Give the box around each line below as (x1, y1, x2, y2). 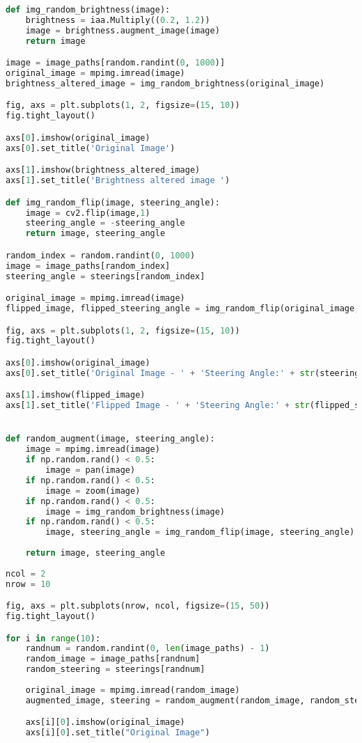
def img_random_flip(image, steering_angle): (6, 197, 220, 208)
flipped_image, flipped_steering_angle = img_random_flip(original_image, (6, 303, 360, 313)
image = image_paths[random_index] (6, 260, 171, 271)
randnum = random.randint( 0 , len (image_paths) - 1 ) (25, 643, 270, 654)
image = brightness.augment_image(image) (25, 25, 220, 36)
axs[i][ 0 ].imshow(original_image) (25, 717, 185, 728)
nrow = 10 (6, 579, 51, 589)
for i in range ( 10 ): (6, 633, 101, 643)
